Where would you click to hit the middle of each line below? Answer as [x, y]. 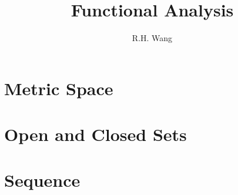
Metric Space [59, 88]
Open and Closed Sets [95, 134]
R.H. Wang [152, 38]
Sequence [42, 180]
